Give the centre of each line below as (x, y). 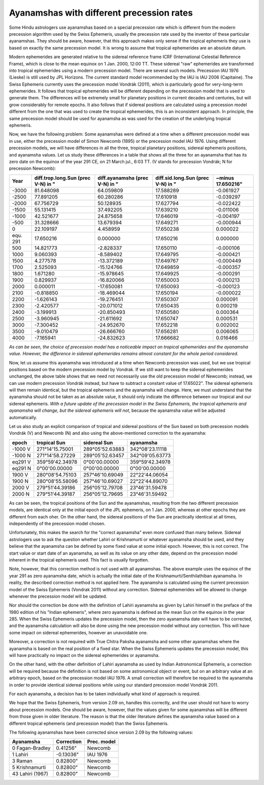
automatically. (23, 417)
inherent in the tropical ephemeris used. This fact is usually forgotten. (79, 560)
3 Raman (22, 761)
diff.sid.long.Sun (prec (182, 178)
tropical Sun (51, 443)
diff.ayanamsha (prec (123, 178)
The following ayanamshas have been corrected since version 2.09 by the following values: (101, 732)
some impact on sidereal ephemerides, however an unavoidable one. (78, 632)
